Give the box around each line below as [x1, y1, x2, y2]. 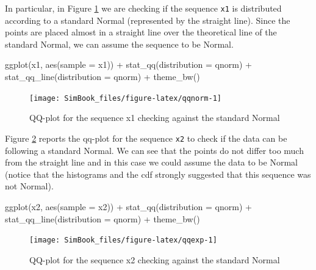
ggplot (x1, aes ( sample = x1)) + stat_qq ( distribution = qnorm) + [5, 58, 252, 71]
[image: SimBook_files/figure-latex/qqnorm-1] [29, 93, 221, 103]
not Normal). [5, 180, 54, 192]
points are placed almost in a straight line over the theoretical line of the [5, 26, 277, 38]
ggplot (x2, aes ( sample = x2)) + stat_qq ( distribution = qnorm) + [5, 200, 252, 213]
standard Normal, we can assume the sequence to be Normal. [5, 37, 234, 50]
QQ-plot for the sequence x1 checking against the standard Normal [29, 111, 280, 124]
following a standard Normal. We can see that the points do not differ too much [5, 144, 304, 156]
